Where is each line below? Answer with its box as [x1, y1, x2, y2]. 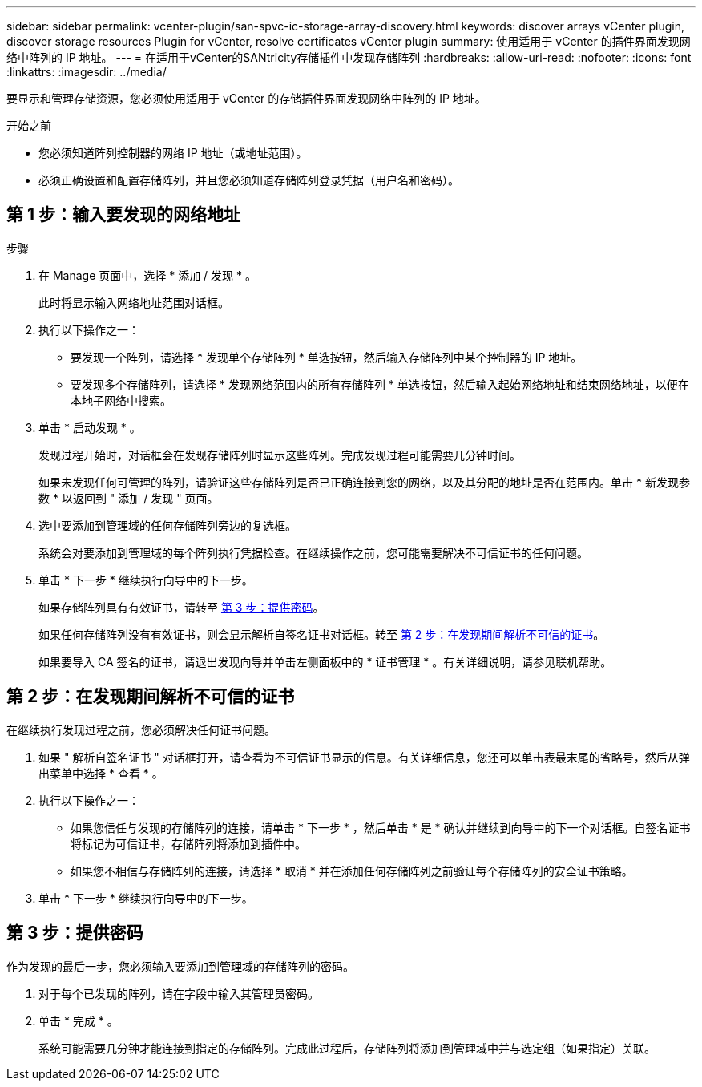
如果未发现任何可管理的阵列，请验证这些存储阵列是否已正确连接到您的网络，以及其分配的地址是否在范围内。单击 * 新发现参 [38, 475, 690, 489]
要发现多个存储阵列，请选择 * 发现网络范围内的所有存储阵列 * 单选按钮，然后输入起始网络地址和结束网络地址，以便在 [71, 377, 689, 391]
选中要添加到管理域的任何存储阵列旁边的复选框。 [38, 518, 297, 532]
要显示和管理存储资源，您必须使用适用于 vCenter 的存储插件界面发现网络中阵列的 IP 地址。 [6, 91, 486, 105]
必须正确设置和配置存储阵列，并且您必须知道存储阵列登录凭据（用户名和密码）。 [38, 173, 459, 187]
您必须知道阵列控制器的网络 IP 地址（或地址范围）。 [38, 146, 308, 160]
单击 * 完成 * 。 [38, 1013, 119, 1028]
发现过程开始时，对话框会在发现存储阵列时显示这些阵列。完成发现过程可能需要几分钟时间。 [38, 447, 521, 462]
